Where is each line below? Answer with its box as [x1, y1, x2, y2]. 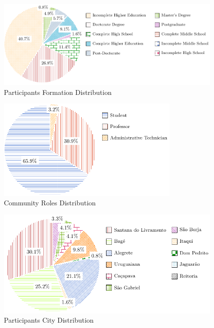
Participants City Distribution [4, 315, 94, 325]
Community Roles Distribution [4, 198, 96, 208]
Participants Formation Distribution [4, 87, 112, 97]
